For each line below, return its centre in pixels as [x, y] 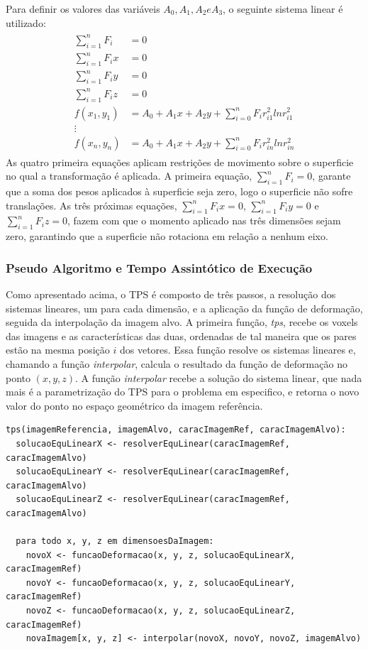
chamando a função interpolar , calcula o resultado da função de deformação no [177, 363]
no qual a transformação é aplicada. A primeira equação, [129, 176]
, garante [331, 176]
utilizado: [26, 22]
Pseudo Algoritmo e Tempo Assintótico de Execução [159, 267]
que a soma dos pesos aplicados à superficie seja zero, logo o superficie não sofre [179, 191]
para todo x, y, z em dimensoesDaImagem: [115, 541]
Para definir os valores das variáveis [83, 9]
